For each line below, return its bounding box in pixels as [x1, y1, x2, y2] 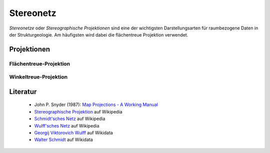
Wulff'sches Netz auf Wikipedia [34, 122, 99, 128]
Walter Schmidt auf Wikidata [34, 136, 93, 142]
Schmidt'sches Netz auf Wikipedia [34, 115, 105, 122]
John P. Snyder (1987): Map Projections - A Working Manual [34, 101, 158, 107]
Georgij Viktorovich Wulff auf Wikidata [34, 130, 113, 136]
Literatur [9, 87, 37, 96]
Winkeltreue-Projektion [9, 73, 67, 80]
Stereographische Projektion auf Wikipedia [34, 108, 122, 114]
